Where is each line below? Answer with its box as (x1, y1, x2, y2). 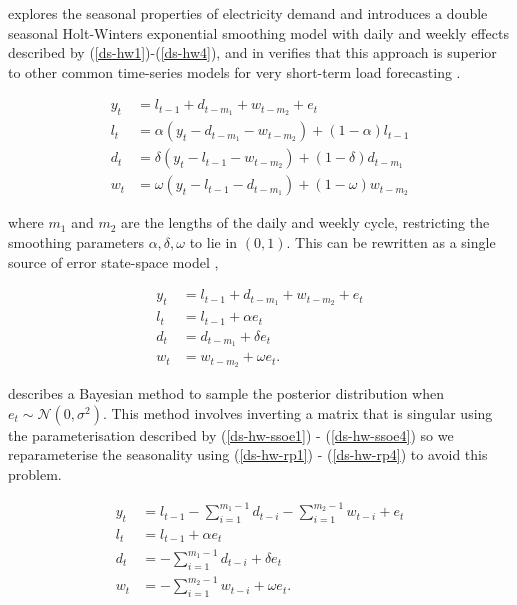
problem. (8, 464, 62, 485)
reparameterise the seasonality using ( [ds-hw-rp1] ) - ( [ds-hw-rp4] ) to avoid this (8, 444, 488, 465)
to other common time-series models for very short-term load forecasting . (8, 61, 461, 82)
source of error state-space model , (8, 251, 219, 272)
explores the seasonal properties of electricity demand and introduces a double (8, 3, 488, 23)
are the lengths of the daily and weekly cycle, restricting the (121, 212, 490, 233)
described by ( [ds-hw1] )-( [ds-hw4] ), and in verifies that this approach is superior (8, 42, 497, 63)
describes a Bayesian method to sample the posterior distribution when (8, 383, 444, 404)
